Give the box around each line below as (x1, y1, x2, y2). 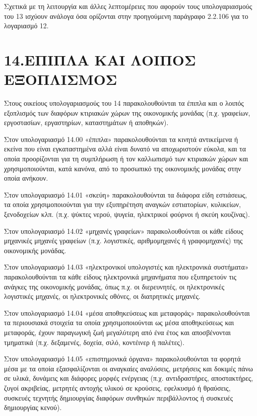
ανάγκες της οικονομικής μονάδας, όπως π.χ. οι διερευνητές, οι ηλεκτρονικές (4, 281, 224, 291)
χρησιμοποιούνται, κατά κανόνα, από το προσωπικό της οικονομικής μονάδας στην (4, 163, 241, 173)
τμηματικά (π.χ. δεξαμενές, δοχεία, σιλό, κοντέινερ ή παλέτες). (4, 337, 185, 347)
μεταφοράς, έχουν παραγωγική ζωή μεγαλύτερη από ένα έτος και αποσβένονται (4, 327, 231, 337)
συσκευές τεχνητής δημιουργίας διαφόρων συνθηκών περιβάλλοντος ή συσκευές (4, 392, 233, 403)
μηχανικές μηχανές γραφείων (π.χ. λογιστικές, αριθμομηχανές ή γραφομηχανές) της (4, 235, 243, 246)
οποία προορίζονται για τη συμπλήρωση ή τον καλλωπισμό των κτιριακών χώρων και (4, 153, 249, 164)
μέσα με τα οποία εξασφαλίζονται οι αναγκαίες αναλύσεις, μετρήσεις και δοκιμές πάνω (4, 363, 253, 373)
